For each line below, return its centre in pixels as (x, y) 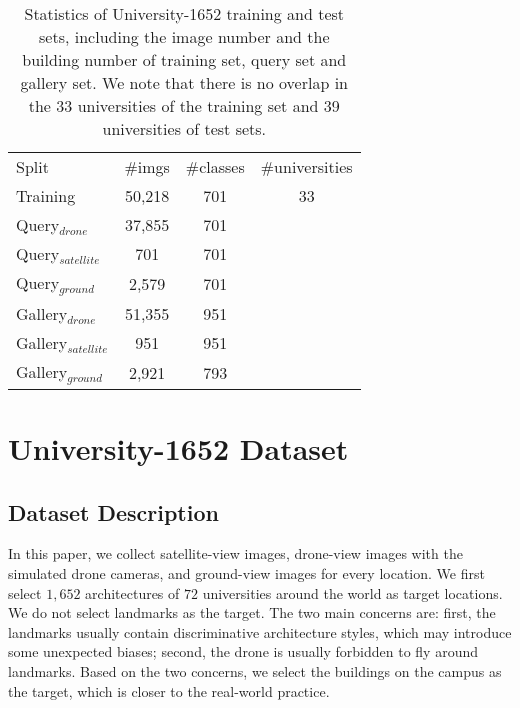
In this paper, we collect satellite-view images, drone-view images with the (235, 553)
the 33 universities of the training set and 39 (184, 105)
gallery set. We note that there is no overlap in (184, 82)
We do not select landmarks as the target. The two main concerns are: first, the (252, 612)
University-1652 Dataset (178, 448)
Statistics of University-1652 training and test (184, 13)
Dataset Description (113, 511)
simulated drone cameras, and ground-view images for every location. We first (246, 573)
